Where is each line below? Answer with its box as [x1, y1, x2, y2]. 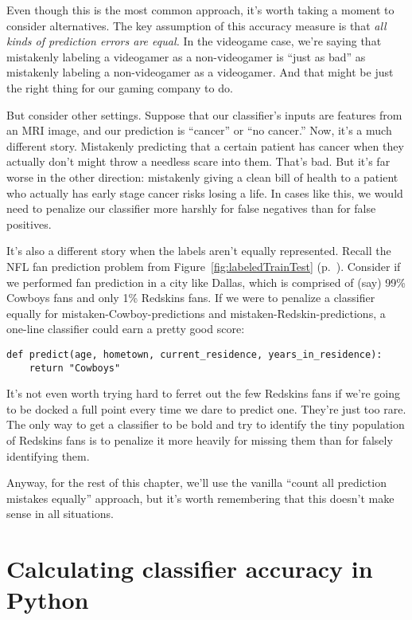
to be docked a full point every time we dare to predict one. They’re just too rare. [6, 400, 406, 417]
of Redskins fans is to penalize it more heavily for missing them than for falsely [6, 431, 393, 448]
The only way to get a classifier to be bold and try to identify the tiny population [6, 416, 405, 433]
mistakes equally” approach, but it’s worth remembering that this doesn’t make [6, 489, 395, 506]
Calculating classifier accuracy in [6, 552, 373, 585]
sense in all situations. [6, 505, 114, 522]
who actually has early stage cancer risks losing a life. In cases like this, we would [6, 184, 403, 201]
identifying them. [6, 447, 90, 464]
